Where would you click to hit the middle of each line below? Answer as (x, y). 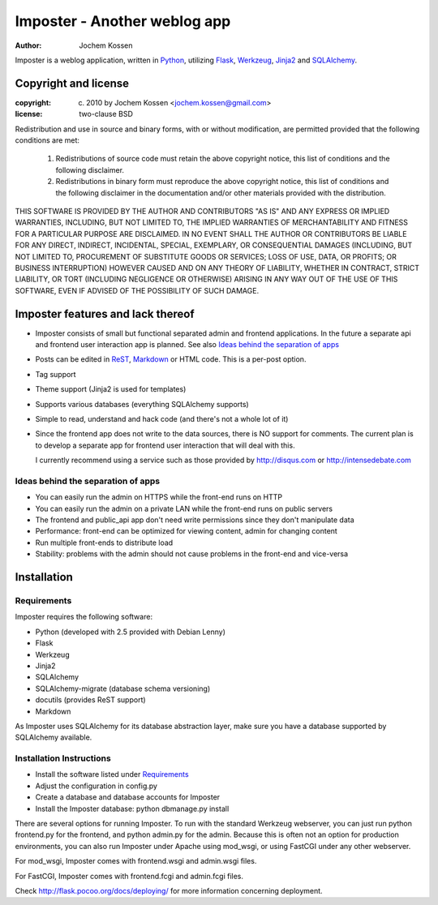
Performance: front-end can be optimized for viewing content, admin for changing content (187, 531)
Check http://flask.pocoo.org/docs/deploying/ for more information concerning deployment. (169, 890)
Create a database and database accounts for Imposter (128, 797)
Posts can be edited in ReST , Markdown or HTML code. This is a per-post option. (171, 359)
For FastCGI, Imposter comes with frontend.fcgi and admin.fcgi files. (129, 876)
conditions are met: (47, 140)
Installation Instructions (63, 758)
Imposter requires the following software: (84, 617)
